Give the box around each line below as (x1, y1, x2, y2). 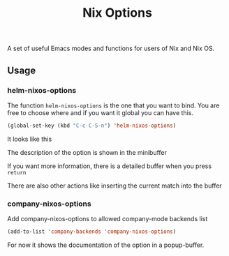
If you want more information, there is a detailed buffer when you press (7, 162, 212, 170)
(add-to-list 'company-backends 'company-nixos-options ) (7, 228, 177, 235)
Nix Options (82, 5, 152, 21)
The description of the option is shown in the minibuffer (7, 148, 168, 156)
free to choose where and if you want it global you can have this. (7, 108, 194, 116)
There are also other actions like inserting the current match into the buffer (7, 181, 222, 190)
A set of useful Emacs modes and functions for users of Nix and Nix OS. (7, 44, 215, 53)
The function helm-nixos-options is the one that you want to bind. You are (7, 101, 220, 110)
